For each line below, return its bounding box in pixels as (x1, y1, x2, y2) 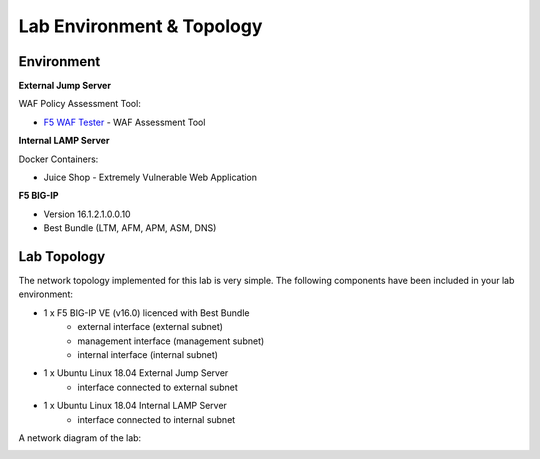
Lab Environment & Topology (18, 15, 263, 37)
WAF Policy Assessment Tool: (18, 98, 142, 110)
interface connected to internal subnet (77, 413, 236, 425)
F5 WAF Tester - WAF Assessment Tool (43, 116, 206, 128)
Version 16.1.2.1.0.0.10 (43, 208, 131, 220)
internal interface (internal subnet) (77, 349, 219, 361)
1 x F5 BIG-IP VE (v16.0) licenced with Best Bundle (43, 306, 250, 319)
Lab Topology (18, 248, 106, 265)
